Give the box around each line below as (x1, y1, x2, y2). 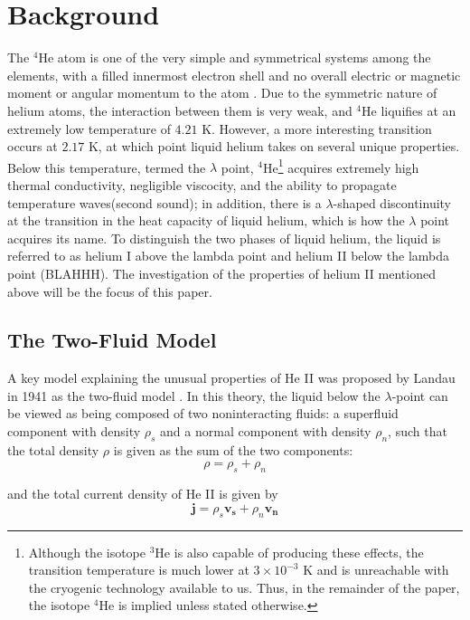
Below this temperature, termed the (7, 157, 206, 176)
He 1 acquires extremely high (262, 155, 419, 176)
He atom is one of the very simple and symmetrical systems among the (38, 48, 431, 67)
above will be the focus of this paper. (7, 281, 212, 300)
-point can (391, 386, 448, 405)
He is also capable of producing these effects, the (155, 542, 424, 561)
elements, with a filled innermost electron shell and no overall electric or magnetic (7, 65, 461, 84)
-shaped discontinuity (333, 193, 451, 212)
